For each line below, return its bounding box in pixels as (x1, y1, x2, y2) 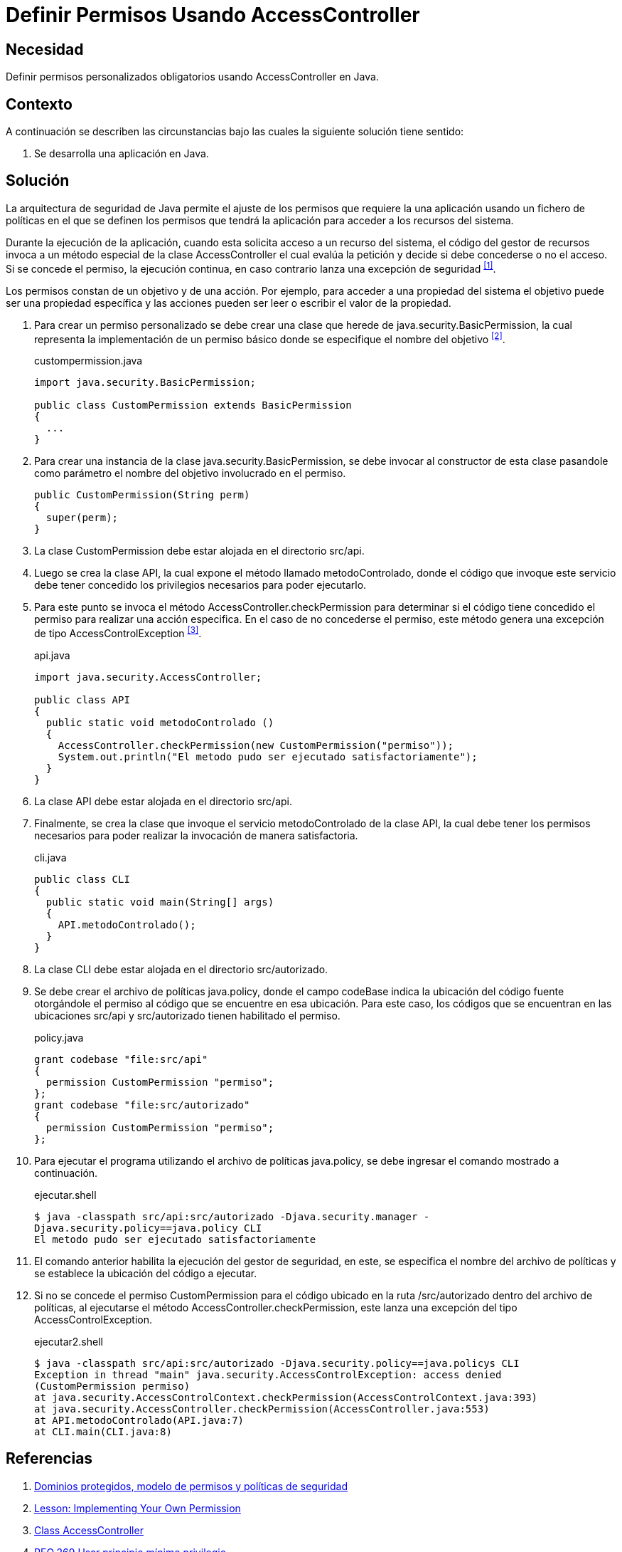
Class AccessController (34, 1524, 144, 1536)
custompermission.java (34, 355, 143, 367)
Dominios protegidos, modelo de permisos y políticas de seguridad (34, 1479, 348, 1492)
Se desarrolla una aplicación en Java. (34, 147, 209, 160)
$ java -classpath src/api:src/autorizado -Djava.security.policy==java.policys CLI (34, 1357, 520, 1369)
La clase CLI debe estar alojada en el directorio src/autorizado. (34, 963, 328, 975)
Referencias (6, 1449, 93, 1468)
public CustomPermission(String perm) (34, 489, 250, 501)
